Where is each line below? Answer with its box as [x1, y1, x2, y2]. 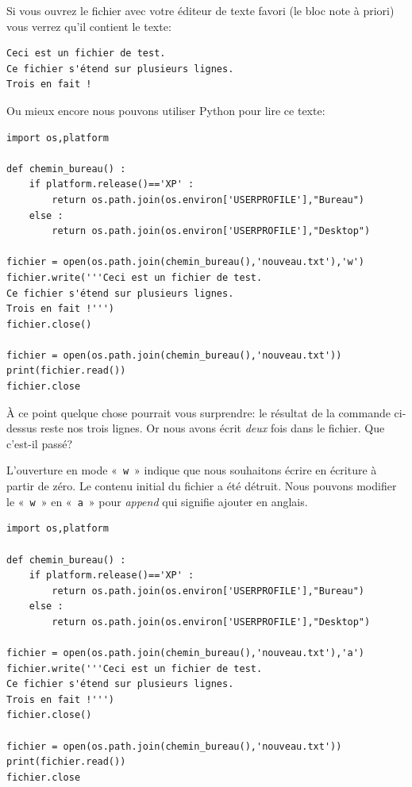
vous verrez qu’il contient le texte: [6, 17, 171, 34]
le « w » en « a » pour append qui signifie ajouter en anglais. [6, 493, 308, 509]
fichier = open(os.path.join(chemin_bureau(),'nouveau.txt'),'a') [6, 647, 365, 659]
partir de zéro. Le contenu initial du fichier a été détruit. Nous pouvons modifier [6, 478, 397, 494]
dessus [6, 420, 37, 436]
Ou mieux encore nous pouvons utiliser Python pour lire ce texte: [6, 102, 325, 118]
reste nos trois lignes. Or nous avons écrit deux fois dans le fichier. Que [40, 420, 385, 436]
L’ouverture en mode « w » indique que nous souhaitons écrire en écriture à [6, 462, 377, 478]
